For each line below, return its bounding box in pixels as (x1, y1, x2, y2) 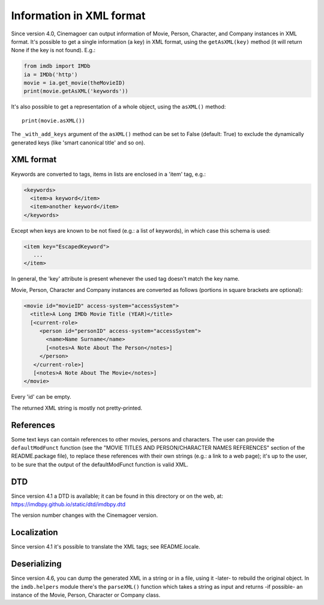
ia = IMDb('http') (23, 71, 78, 78)
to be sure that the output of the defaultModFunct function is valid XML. (11, 460, 189, 468)
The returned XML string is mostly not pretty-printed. (11, 404, 143, 411)
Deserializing (11, 559, 62, 569)
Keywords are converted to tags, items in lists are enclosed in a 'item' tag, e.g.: (11, 170, 206, 177)
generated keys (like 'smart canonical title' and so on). (11, 139, 145, 146)
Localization (11, 528, 58, 538)
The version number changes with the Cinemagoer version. (11, 511, 158, 519)
